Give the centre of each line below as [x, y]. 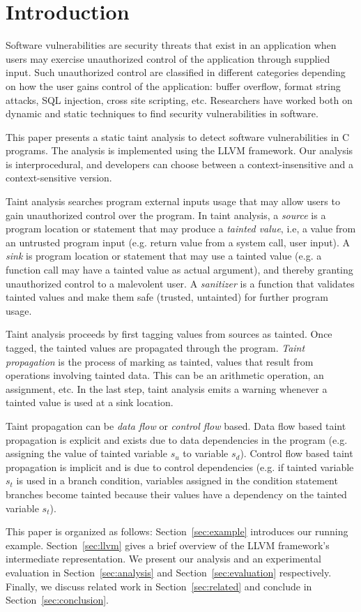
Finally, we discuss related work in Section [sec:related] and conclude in [159, 586]
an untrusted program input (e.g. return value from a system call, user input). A [178, 242]
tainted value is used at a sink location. [90, 402]
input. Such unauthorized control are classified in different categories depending [176, 72]
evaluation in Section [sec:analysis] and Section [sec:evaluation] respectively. [169, 572]
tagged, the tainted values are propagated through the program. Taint [155, 348]
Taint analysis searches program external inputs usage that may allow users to [173, 201]
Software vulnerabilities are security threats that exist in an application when [171, 45]
